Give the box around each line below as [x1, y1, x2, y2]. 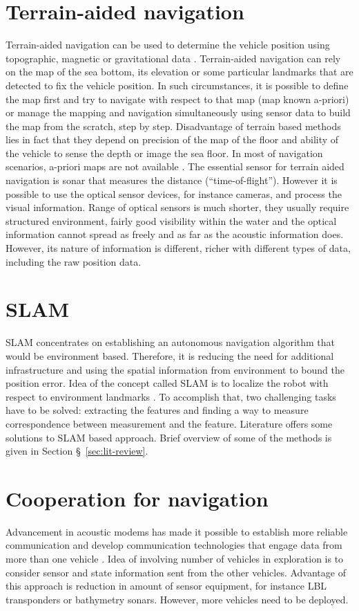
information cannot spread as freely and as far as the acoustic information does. [6, 227, 344, 241]
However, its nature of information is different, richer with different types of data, [6, 241, 351, 255]
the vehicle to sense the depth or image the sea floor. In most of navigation [6, 145, 323, 160]
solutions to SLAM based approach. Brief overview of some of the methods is [6, 430, 332, 444]
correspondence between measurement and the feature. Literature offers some [6, 416, 333, 430]
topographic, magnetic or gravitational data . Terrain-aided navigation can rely [6, 51, 341, 65]
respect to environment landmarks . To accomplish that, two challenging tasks [6, 389, 336, 403]
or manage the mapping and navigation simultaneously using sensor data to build [6, 105, 351, 120]
